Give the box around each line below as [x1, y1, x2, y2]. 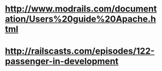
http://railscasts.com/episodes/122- [5, 46, 155, 57]
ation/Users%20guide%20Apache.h [5, 13, 156, 24]
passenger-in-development [5, 56, 118, 67]
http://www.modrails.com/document [5, 3, 157, 14]
